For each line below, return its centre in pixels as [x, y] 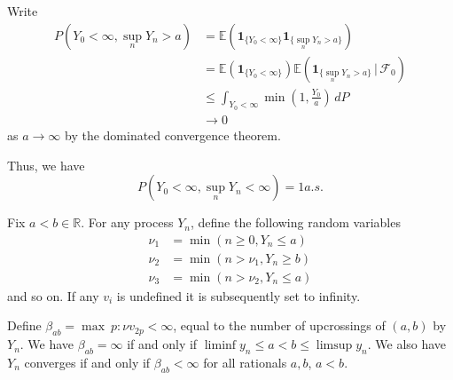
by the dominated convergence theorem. [172, 135]
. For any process [127, 222]
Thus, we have [46, 165]
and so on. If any [53, 295]
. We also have [407, 344]
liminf [220, 346]
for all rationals [245, 362]
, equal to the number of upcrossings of [279, 325]
